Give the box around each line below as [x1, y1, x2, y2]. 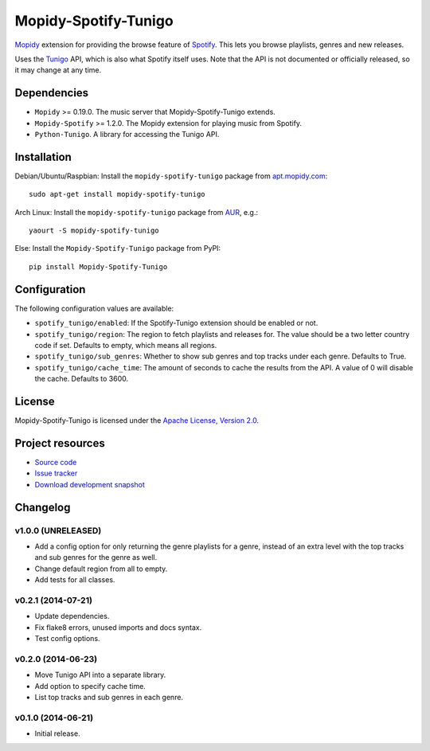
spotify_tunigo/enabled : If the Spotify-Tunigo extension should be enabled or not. [34, 319, 319, 328]
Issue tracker [34, 468, 78, 478]
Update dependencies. [34, 612, 110, 621]
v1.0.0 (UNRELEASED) [14, 525, 102, 536]
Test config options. [34, 633, 100, 643]
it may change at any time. [14, 65, 102, 75]
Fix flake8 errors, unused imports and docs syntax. [34, 622, 202, 632]
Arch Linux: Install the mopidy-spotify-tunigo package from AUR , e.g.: [14, 207, 259, 217]
